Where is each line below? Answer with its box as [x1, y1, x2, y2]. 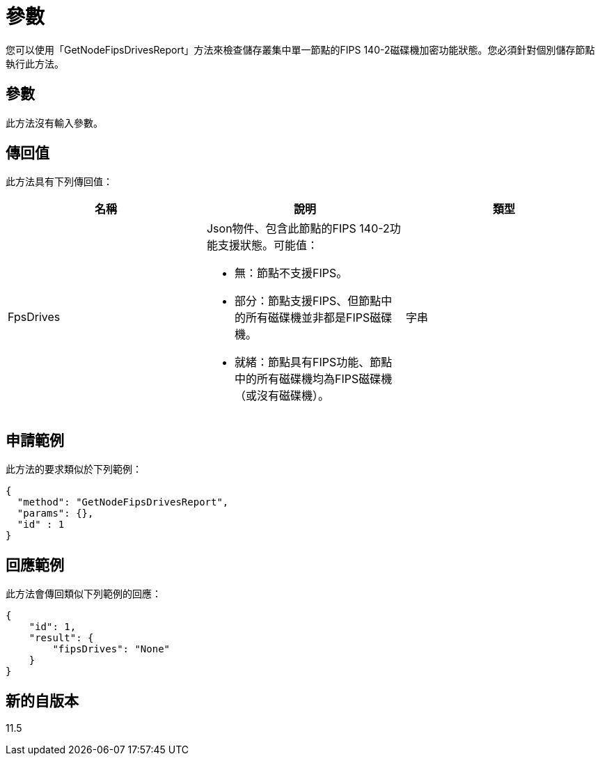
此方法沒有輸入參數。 [6, 116, 103, 129]
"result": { [29, 632, 94, 644]
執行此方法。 [6, 57, 64, 70]
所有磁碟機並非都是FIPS [245, 311, 370, 325]
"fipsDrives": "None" [52, 643, 171, 655]
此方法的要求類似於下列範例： [6, 463, 142, 476]
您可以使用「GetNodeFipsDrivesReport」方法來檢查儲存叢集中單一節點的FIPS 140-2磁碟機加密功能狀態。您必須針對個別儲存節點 [6, 43, 595, 56]
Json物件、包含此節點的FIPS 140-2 [206, 221, 390, 236]
